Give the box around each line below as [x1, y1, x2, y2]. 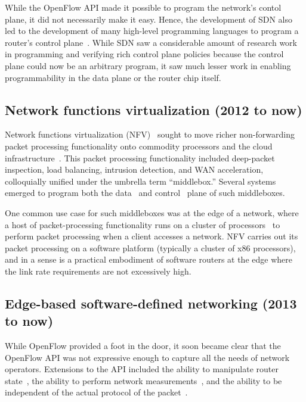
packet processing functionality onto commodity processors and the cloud [5, 139, 273, 152]
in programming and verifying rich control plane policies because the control [5, 48, 284, 60]
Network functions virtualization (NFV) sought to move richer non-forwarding [5, 128, 295, 141]
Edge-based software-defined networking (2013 [5, 294, 297, 312]
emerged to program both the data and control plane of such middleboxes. [5, 186, 285, 199]
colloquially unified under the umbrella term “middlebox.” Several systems [5, 174, 276, 187]
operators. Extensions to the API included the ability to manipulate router [5, 363, 279, 375]
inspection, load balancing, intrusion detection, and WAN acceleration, [5, 163, 264, 176]
